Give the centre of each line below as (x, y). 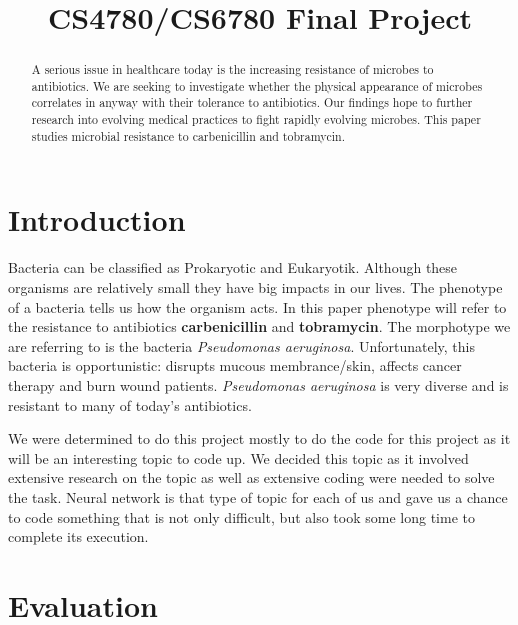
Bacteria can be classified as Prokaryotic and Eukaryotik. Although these (233, 267)
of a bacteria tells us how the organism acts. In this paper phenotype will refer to (257, 306)
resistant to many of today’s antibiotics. (130, 404)
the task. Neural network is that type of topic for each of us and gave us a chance (258, 496)
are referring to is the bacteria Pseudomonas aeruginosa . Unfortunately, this (241, 345)
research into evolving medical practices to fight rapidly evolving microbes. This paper (256, 119)
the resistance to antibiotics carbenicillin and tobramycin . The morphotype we (259, 326)
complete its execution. (78, 536)
